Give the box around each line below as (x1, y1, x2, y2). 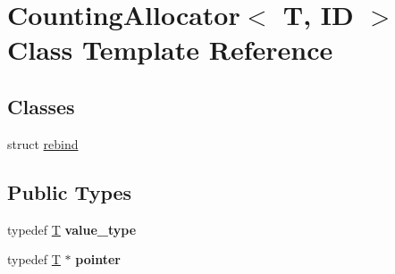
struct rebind (7, 134, 79, 153)
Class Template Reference (7, 31, 333, 68)
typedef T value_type (7, 220, 137, 238)
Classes (7, 92, 75, 120)
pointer (75, 250, 121, 269)
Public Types (7, 178, 132, 205)
